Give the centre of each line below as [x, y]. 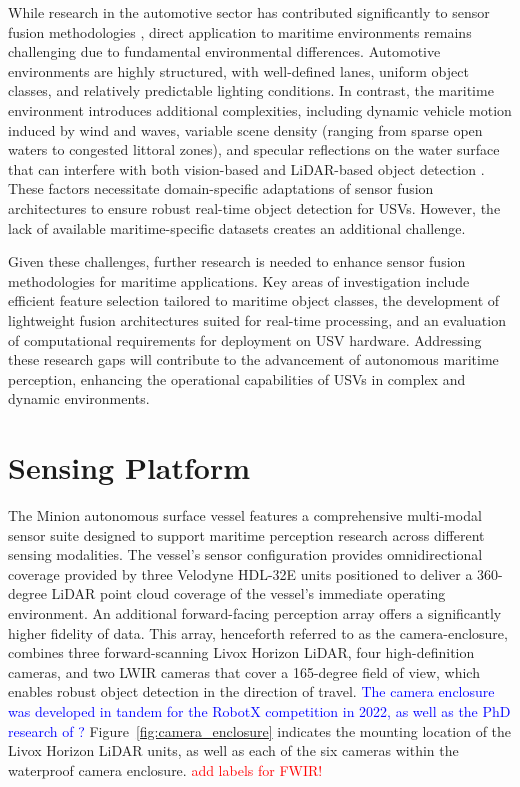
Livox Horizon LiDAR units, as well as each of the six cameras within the [233, 750]
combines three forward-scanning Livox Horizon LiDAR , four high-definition [241, 652]
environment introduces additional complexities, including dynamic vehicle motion [260, 109]
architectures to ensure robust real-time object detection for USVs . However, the [254, 207]
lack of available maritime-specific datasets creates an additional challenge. [237, 227]
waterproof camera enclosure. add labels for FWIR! [165, 769]
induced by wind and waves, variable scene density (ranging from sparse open [245, 129]
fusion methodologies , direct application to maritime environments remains [240, 31]
